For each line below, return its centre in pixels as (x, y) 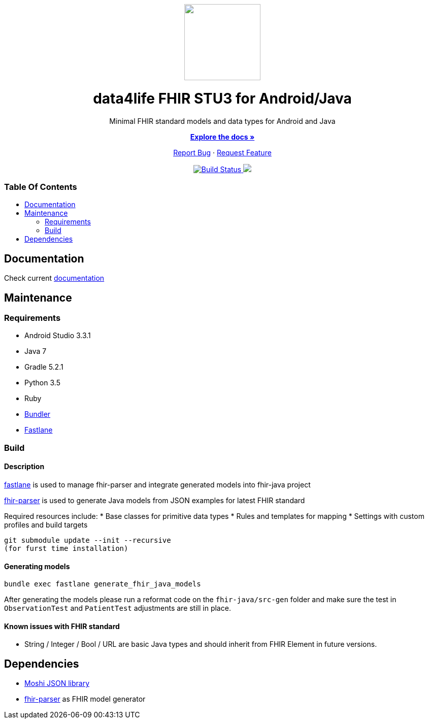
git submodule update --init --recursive (88, 540)
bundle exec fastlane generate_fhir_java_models (103, 584)
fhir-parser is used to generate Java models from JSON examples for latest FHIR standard (155, 500)
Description (24, 467)
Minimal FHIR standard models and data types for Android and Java (222, 121)
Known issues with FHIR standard (62, 626)
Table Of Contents (41, 187)
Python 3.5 (42, 383)
